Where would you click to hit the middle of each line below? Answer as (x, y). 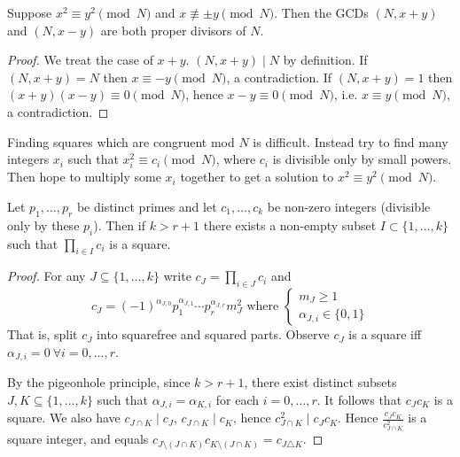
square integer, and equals (78, 439)
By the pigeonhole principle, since (99, 382)
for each (238, 399)
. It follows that (359, 399)
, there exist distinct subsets (320, 382)
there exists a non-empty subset (290, 225)
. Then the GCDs (321, 12)
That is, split (43, 334)
